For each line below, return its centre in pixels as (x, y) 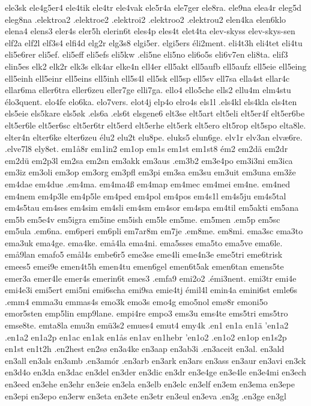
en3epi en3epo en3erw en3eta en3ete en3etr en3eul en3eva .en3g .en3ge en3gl (146, 395)
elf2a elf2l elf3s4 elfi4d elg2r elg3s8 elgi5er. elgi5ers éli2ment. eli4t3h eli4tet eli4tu (154, 42)
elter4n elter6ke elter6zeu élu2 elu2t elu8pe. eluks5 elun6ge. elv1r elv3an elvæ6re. (154, 137)
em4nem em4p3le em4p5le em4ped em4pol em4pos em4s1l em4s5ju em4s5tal (146, 195)
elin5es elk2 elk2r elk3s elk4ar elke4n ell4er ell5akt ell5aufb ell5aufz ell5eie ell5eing (156, 66)
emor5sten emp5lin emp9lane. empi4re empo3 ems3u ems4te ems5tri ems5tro (146, 313)
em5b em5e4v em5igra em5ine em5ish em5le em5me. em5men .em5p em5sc (143, 219)
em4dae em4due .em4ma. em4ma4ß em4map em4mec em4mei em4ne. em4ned (148, 183)
